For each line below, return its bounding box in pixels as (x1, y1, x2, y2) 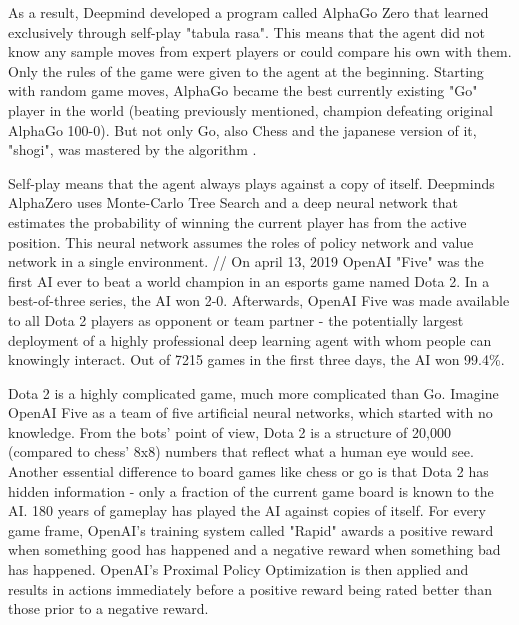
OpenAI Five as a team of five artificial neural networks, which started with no (8, 402, 493, 423)
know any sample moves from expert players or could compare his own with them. (8, 41, 512, 62)
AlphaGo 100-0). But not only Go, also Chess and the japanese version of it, (8, 119, 477, 140)
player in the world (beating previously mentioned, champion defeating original (8, 99, 493, 120)
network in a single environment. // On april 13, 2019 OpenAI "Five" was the (8, 251, 484, 272)
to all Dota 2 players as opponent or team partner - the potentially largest (8, 309, 464, 330)
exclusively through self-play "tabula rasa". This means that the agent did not (8, 21, 485, 42)
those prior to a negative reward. (8, 598, 209, 619)
